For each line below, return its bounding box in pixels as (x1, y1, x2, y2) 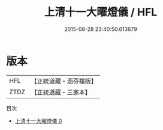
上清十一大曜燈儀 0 (14, 117, 62, 124)
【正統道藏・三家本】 (31, 88, 92, 96)
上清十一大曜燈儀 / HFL (44, 5, 158, 19)
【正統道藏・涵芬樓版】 (31, 77, 98, 85)
